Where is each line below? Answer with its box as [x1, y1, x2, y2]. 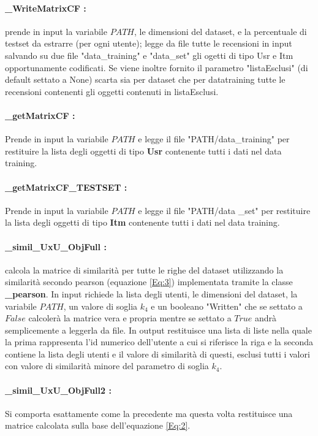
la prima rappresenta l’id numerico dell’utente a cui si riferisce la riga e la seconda [5, 335, 314, 348]
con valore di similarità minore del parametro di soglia [5, 359, 209, 372]
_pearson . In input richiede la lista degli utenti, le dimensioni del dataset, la [5, 287, 298, 300]
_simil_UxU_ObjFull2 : [5, 383, 112, 396]
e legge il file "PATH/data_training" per [138, 132, 290, 145]
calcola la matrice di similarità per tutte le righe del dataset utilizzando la [5, 263, 284, 276]
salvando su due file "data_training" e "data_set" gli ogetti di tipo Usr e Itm [5, 48, 293, 61]
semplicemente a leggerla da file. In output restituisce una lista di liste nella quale [5, 323, 312, 336]
